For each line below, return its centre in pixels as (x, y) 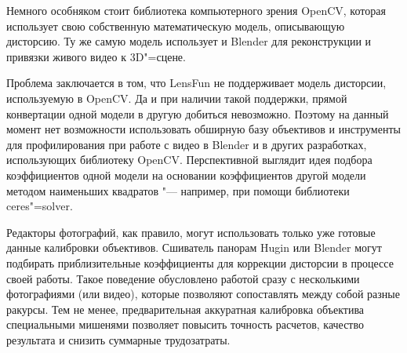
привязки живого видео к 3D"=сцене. (96, 56)
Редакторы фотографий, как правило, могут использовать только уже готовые (191, 232)
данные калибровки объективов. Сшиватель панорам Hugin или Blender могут (194, 247)
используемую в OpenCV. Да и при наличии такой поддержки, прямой (177, 98)
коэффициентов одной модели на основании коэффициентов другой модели (186, 175)
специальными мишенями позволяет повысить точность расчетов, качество (185, 324)
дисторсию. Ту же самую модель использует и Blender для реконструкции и (189, 41)
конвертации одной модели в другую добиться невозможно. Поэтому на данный (198, 113)
